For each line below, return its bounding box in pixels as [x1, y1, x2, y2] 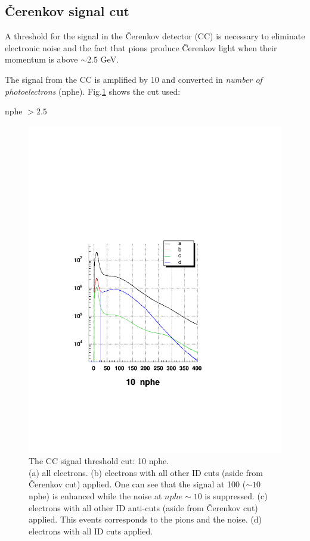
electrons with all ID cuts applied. [29, 524, 153, 537]
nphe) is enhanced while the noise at [29, 490, 162, 502]
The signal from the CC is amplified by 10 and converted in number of [5, 73, 262, 85]
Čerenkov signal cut [5, 2, 129, 20]
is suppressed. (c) [204, 490, 268, 502]
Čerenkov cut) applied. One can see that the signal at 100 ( [29, 478, 246, 490]
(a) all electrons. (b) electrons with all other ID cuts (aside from [29, 466, 263, 478]
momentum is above [5, 53, 78, 66]
